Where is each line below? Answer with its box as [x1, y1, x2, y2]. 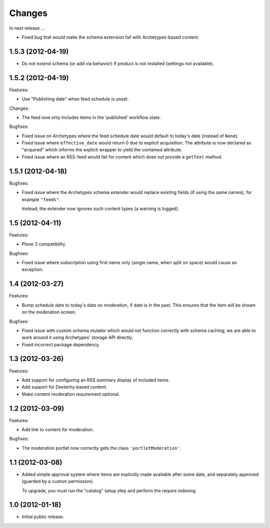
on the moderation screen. [21, 309, 76, 315]
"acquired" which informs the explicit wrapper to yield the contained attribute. [21, 147, 182, 153]
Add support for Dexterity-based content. [21, 384, 107, 390]
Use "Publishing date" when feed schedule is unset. [21, 96, 129, 102]
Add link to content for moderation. [21, 427, 94, 433]
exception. [21, 266, 43, 273]
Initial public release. [21, 514, 64, 520]
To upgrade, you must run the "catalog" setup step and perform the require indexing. [21, 487, 197, 493]
